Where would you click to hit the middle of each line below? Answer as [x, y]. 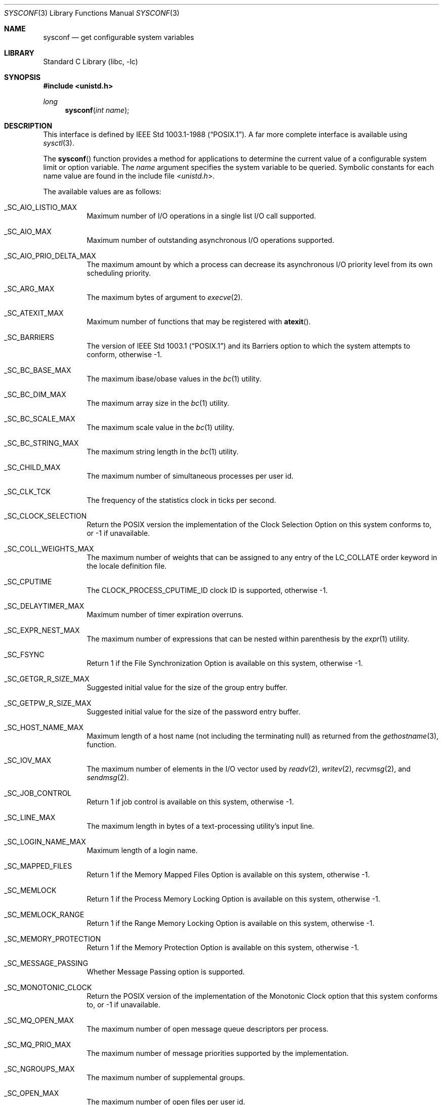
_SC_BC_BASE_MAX [38, 370]
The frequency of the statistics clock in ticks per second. [181, 500]
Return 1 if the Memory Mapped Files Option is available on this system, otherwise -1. [228, 875]
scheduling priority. [119, 273]
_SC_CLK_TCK [28, 492]
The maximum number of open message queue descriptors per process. [208, 1029]
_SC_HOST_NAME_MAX [44, 727]
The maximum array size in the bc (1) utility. [158, 403]
